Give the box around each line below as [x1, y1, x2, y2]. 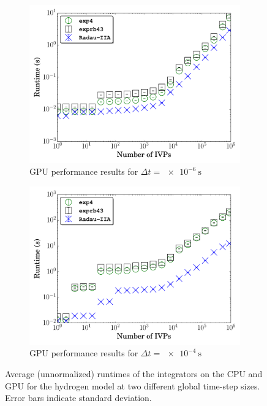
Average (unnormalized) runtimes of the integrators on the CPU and [5, 367, 263, 380]
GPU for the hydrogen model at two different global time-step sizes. [5, 379, 260, 392]
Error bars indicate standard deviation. [5, 391, 152, 404]
